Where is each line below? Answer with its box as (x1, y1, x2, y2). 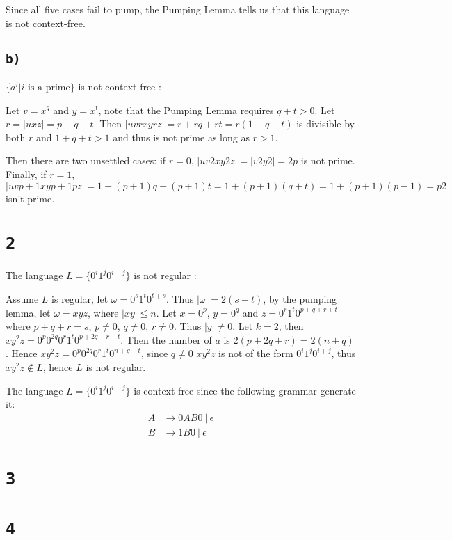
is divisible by (296, 116, 355, 131)
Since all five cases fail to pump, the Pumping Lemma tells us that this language (6, 2, 350, 16)
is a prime (27, 82, 70, 93)
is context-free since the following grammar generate (134, 383, 356, 397)
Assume (6, 291, 39, 305)
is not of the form (218, 346, 293, 360)
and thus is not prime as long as (113, 129, 250, 144)
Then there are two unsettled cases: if (6, 153, 166, 168)
